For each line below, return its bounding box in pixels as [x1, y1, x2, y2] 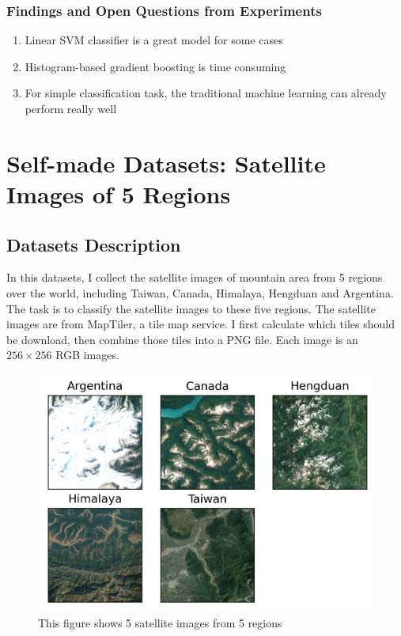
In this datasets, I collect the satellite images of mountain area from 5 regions [6, 269, 383, 286]
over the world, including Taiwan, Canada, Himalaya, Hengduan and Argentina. [6, 284, 394, 301]
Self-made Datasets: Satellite [6, 146, 326, 179]
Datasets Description [6, 232, 181, 256]
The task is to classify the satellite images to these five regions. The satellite [6, 300, 376, 316]
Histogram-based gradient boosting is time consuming [25, 58, 286, 74]
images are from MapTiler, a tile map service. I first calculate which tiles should [6, 316, 395, 332]
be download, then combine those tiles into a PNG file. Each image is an [6, 331, 358, 347]
